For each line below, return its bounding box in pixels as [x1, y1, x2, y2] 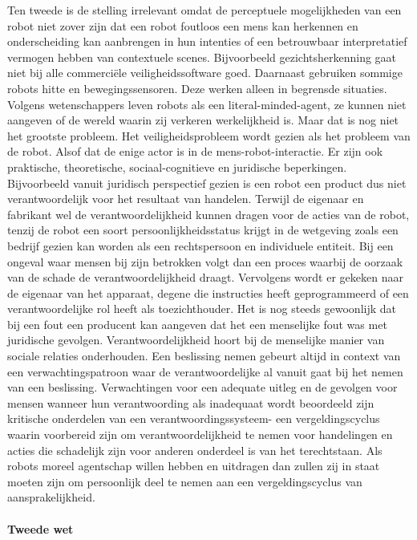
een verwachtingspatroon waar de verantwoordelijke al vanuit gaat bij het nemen [7, 363, 403, 380]
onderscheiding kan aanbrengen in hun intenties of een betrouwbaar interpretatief [7, 33, 407, 50]
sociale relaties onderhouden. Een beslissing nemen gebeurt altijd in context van [7, 347, 401, 364]
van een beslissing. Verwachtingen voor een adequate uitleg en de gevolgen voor [7, 379, 398, 396]
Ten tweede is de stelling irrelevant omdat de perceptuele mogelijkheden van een [7, 2, 402, 18]
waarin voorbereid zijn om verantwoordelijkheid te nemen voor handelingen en [7, 426, 393, 443]
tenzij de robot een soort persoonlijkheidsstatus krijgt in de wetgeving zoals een [7, 221, 399, 238]
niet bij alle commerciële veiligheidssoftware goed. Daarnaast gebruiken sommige [7, 64, 403, 81]
